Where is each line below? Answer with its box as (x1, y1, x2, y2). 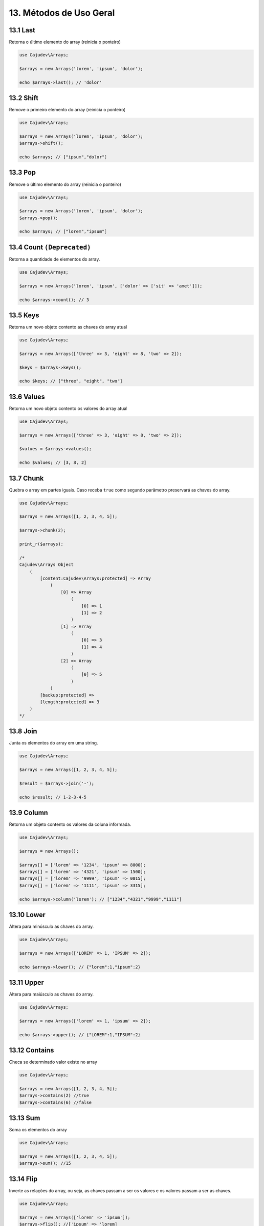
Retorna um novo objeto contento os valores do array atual (9, 405, 128, 411)
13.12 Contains (9, 1046, 54, 1054)
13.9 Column (9, 809, 48, 817)
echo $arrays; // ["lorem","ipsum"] (19, 229, 108, 234)
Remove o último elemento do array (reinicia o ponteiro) (9, 181, 122, 187)
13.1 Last (9, 26, 35, 34)
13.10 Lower (9, 911, 46, 919)
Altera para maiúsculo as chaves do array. (9, 991, 94, 997)
